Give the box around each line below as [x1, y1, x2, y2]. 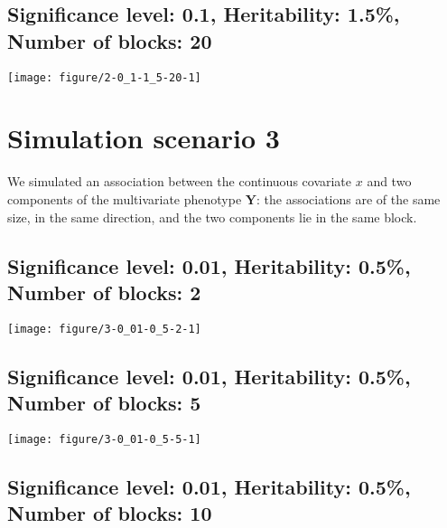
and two [367, 172, 412, 191]
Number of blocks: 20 [7, 26, 212, 54]
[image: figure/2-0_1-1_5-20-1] [7, 71, 201, 84]
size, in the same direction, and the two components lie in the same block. [7, 207, 417, 226]
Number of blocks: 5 [7, 389, 201, 417]
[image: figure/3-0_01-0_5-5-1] [7, 433, 201, 446]
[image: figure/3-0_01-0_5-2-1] [7, 322, 201, 335]
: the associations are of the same [256, 189, 441, 208]
